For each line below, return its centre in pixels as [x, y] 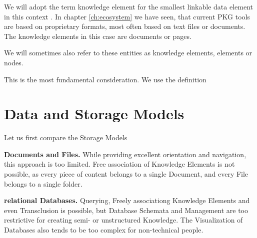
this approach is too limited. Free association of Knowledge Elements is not [119, 164]
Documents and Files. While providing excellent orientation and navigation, [125, 154]
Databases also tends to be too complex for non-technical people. [104, 230]
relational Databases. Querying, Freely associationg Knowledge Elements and [127, 200]
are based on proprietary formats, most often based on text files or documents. [125, 26]
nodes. [14, 62]
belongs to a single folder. [43, 183]
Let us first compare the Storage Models [66, 137]
